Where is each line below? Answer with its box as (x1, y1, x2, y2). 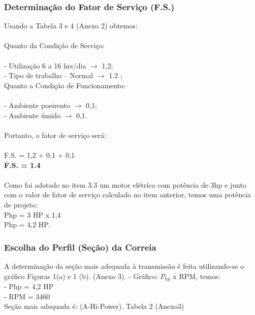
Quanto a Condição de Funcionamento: (4, 80, 125, 90)
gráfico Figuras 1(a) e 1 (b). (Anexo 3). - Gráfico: (4, 270, 158, 281)
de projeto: (4, 199, 38, 209)
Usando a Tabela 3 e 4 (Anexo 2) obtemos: (4, 20, 138, 31)
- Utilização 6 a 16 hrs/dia (4, 60, 86, 71)
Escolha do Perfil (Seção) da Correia (4, 240, 156, 253)
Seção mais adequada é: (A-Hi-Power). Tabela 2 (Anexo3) (4, 301, 184, 311)
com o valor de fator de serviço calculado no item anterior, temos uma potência (4, 189, 251, 200)
